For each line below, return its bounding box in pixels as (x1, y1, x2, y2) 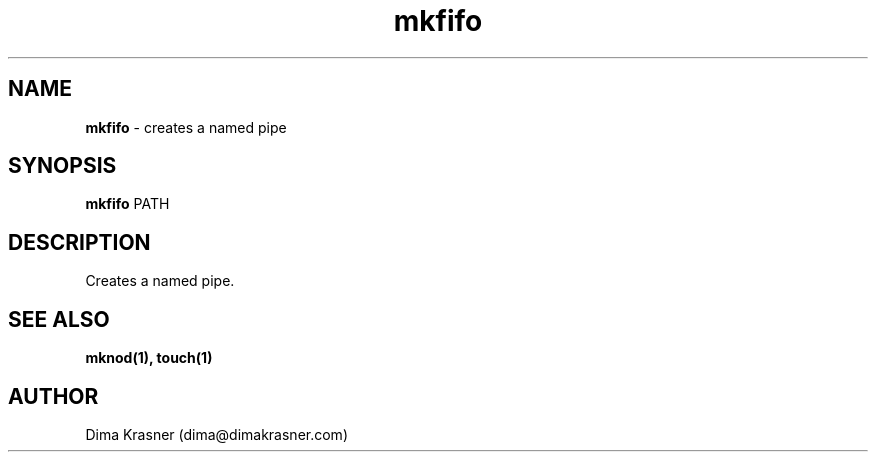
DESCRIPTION (8, 229, 151, 255)
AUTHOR (8, 383, 99, 409)
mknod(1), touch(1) (85, 349, 213, 367)
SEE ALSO (8, 306, 110, 332)
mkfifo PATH (85, 195, 170, 213)
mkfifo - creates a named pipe (85, 118, 287, 136)
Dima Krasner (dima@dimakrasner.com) (85, 425, 348, 443)
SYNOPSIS (8, 153, 117, 179)
